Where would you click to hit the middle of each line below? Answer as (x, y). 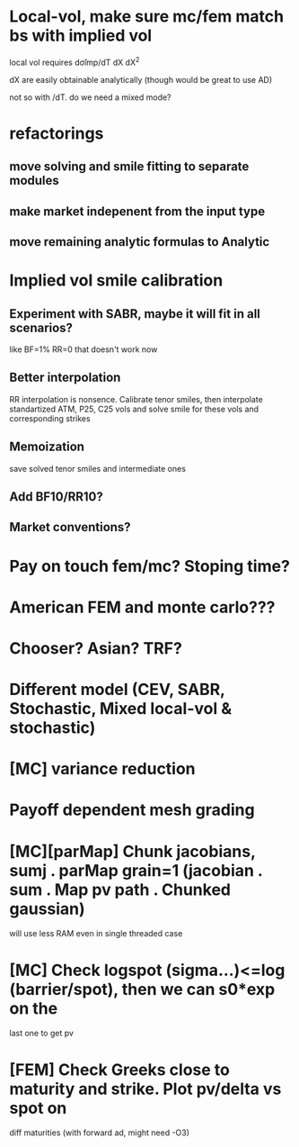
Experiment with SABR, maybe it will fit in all (135, 314)
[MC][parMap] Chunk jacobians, (132, 851)
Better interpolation (65, 378)
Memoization (47, 447)
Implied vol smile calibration (116, 280)
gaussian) (47, 909)
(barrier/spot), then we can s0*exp (142, 989)
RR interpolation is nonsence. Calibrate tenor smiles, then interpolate (136, 399)
